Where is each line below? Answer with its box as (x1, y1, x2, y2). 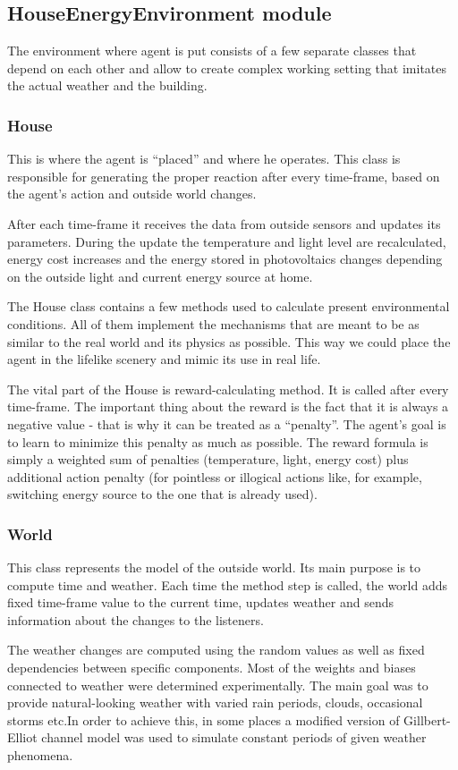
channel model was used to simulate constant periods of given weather (41, 728, 427, 747)
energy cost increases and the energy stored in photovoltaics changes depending (7, 250, 443, 268)
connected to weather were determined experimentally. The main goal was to (7, 675, 428, 694)
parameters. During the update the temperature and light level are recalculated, (7, 232, 446, 250)
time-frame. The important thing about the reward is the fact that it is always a (7, 397, 449, 416)
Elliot (7, 728, 38, 747)
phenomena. (7, 746, 73, 765)
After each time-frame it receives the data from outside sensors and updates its (7, 214, 441, 233)
